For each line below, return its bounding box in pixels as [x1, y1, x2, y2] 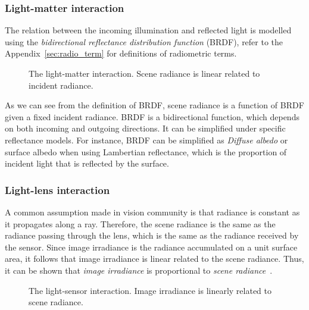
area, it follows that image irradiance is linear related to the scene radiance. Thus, [5, 252, 304, 265]
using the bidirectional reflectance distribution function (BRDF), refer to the [5, 35, 283, 48]
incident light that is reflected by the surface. [5, 157, 169, 170]
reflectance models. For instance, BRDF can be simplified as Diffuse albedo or [5, 133, 288, 146]
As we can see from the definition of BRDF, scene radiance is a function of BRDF [5, 99, 304, 111]
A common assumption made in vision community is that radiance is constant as [5, 205, 300, 218]
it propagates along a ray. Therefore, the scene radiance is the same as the [5, 217, 276, 230]
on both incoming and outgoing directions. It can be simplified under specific [5, 122, 286, 134]
